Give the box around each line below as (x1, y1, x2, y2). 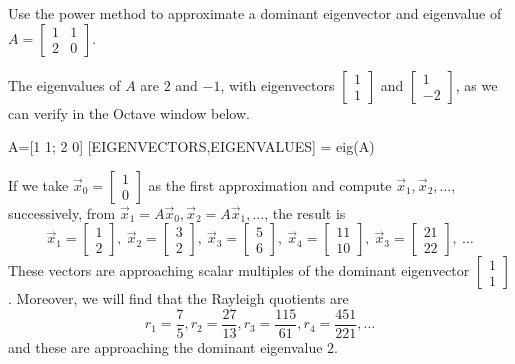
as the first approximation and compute (148, 174, 392, 195)
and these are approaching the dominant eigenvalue (8, 337, 323, 358)
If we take (8, 174, 69, 195)
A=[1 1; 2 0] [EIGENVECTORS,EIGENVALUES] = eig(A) (8, 136, 375, 157)
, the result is (264, 202, 346, 223)
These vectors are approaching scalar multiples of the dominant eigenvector (8, 260, 470, 281)
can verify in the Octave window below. (8, 102, 250, 123)
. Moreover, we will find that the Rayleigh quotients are (8, 288, 349, 309)
